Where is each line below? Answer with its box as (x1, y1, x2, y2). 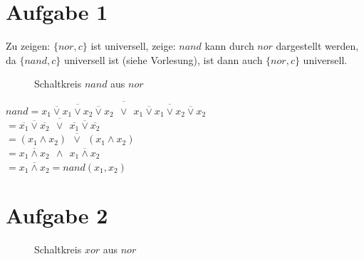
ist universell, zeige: (90, 38, 176, 53)
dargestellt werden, (276, 38, 359, 53)
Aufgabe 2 (6, 201, 108, 230)
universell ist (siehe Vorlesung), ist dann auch (63, 52, 263, 67)
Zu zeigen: (6, 38, 51, 53)
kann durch (204, 38, 254, 53)
